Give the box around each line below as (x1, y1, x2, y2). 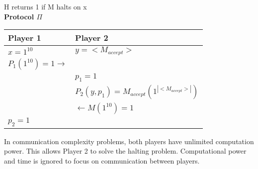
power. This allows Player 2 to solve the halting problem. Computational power (4, 146, 247, 156)
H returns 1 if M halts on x (4, 1, 87, 11)
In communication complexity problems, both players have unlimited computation (4, 136, 254, 146)
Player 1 (8, 32, 41, 44)
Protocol (4, 11, 34, 21)
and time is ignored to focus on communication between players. (4, 155, 200, 166)
